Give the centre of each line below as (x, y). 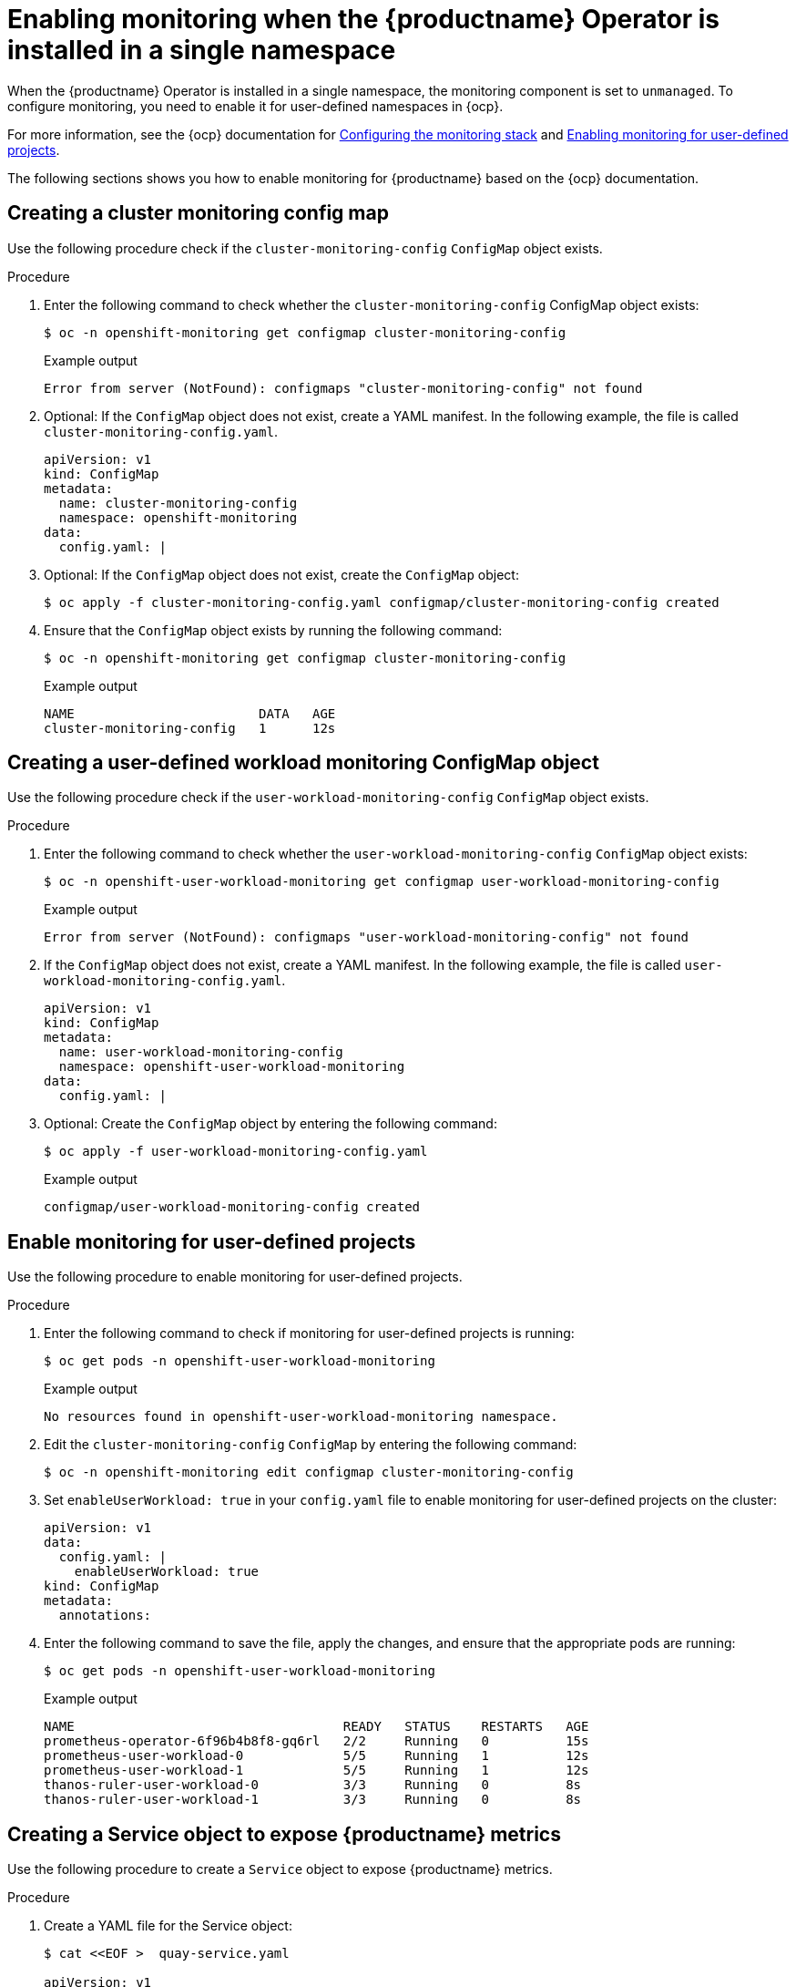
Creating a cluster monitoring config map (198, 213)
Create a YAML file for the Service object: (168, 1926)
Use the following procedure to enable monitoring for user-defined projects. (235, 1277)
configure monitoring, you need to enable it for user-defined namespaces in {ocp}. (255, 106)
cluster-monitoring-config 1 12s (190, 728)
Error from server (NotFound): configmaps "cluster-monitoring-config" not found (343, 388)
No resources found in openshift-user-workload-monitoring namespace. (301, 1417)
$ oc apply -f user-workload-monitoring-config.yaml (236, 1152)
